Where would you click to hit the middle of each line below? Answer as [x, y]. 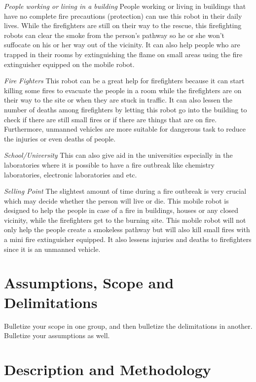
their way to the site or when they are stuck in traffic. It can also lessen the [118, 100]
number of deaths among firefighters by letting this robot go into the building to [126, 109]
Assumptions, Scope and [89, 283]
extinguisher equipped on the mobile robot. [69, 64]
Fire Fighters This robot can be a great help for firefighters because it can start [124, 81]
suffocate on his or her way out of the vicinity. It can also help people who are [122, 45]
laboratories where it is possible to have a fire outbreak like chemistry [109, 164]
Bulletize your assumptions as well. [57, 335]
